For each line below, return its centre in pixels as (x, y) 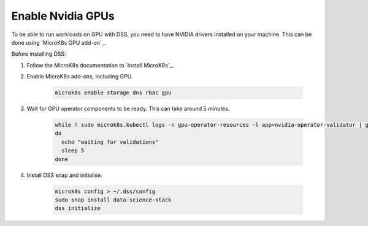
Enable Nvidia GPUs (63, 16)
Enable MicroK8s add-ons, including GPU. (80, 77)
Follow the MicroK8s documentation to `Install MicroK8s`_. (100, 65)
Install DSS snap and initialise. (64, 175)
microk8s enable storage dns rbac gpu (113, 93)
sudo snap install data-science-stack (113, 200)
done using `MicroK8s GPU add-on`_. (59, 42)
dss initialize (78, 209)
